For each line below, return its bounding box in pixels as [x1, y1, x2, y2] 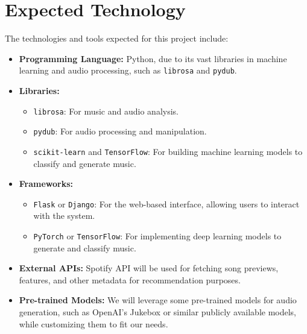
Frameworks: [19, 177, 74, 190]
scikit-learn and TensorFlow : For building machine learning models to [33, 145, 303, 157]
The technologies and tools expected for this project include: [5, 32, 229, 45]
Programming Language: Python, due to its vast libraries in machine [19, 52, 287, 65]
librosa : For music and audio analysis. [33, 104, 179, 117]
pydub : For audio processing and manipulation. [33, 125, 207, 137]
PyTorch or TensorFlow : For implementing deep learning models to [33, 229, 282, 242]
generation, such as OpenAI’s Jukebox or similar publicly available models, [19, 306, 297, 318]
